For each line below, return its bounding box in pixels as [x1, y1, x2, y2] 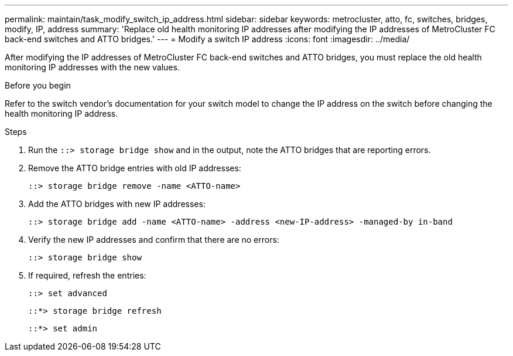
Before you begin [5, 80, 71, 90]
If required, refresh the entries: [28, 270, 146, 280]
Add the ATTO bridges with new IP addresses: [28, 199, 206, 209]
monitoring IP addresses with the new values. [5, 62, 180, 72]
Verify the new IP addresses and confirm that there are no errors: [28, 235, 279, 245]
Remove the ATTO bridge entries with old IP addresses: [28, 163, 241, 173]
